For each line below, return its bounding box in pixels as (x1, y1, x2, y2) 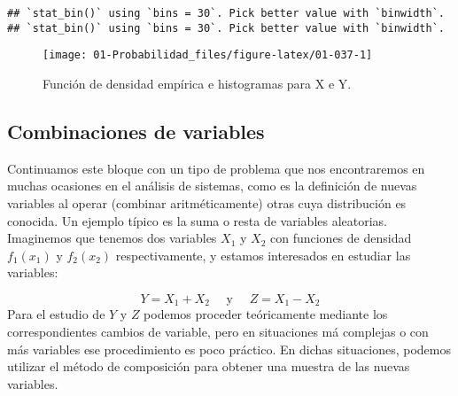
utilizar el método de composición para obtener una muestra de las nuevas (7, 357, 410, 376)
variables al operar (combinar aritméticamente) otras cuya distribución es (7, 193, 407, 212)
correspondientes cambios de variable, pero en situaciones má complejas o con (7, 322, 429, 340)
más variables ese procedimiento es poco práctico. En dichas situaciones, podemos (7, 339, 451, 358)
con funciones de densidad (269, 229, 412, 247)
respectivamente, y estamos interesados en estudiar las (115, 245, 411, 264)
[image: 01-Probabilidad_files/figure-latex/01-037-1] (43, 49, 373, 62)
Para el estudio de (7, 305, 105, 323)
